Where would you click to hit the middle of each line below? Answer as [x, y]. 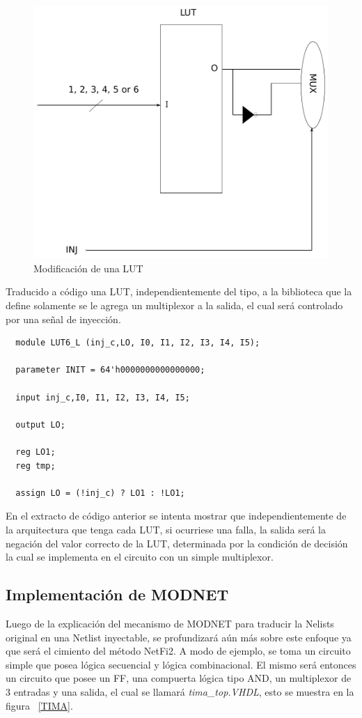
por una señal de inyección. [63, 319]
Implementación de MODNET [117, 594]
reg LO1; [36, 452]
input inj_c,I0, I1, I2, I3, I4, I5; [103, 397]
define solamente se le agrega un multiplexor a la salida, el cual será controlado [174, 305]
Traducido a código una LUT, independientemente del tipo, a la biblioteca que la [179, 291]
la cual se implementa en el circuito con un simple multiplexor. [140, 557]
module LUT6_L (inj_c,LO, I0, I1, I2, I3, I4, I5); [138, 343]
